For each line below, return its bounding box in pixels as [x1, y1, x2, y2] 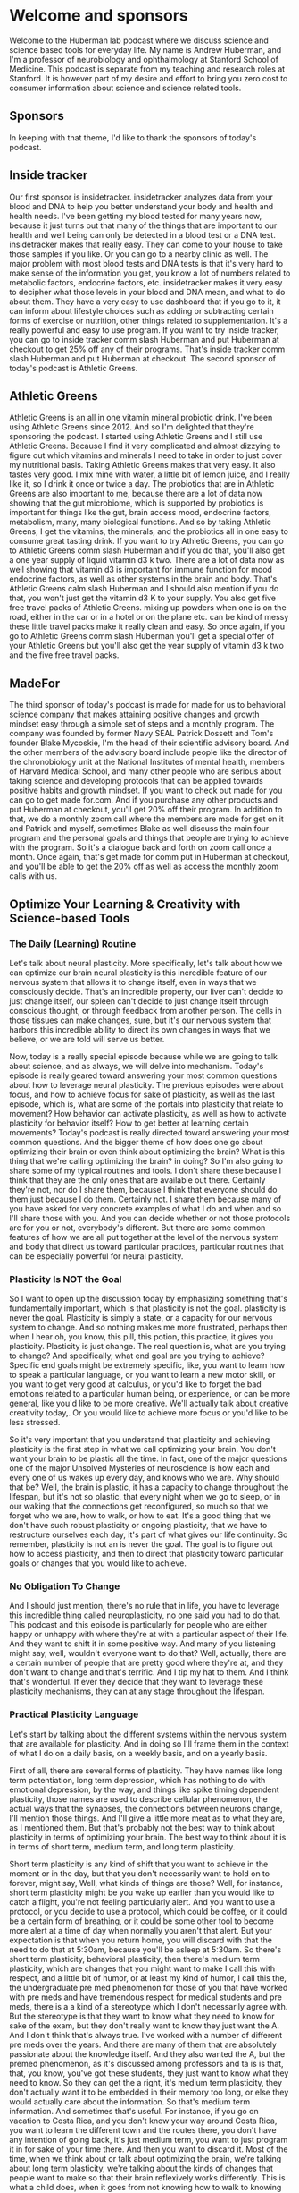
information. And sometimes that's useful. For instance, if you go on [9, 2105, 259, 2116]
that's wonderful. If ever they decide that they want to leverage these [9, 1677, 263, 1687]
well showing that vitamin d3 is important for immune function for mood [9, 565, 272, 575]
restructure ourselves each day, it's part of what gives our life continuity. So [9, 1529, 288, 1540]
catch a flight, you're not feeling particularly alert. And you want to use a [9, 1896, 276, 1907]
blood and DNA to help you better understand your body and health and [9, 200, 274, 211]
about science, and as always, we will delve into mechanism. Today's [9, 1060, 264, 1071]
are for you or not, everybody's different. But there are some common [9, 1222, 266, 1233]
